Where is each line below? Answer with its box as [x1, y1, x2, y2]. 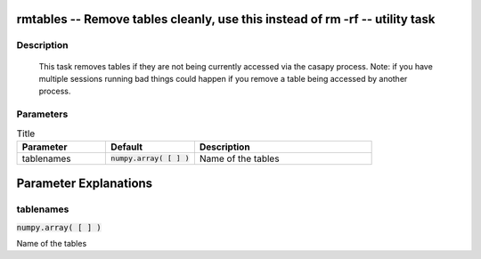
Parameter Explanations [16, 176, 153, 191]
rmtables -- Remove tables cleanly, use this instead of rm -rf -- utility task [16, 12, 436, 27]
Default [110, 141, 143, 153]
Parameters [16, 108, 69, 120]
